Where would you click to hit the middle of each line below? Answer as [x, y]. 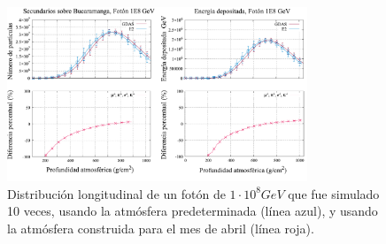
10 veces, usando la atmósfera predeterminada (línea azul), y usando [193, 211]
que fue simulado [334, 193]
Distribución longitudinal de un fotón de [116, 193]
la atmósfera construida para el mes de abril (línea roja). [161, 228]
